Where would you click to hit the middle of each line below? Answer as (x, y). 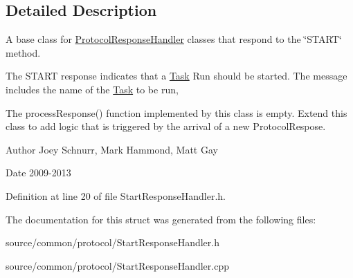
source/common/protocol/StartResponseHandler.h (112, 242)
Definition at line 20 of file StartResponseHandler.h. (116, 195)
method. (23, 52)
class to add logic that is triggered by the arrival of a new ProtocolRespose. (166, 126)
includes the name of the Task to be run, (92, 89)
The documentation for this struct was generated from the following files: (161, 219)
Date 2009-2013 (38, 173)
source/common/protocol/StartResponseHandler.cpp (117, 265)
